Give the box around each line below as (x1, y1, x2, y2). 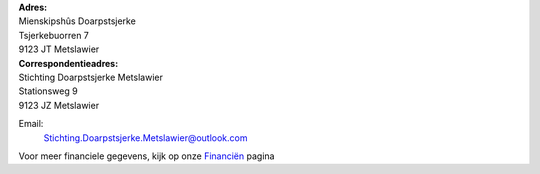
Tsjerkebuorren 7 (18, 29, 90, 41)
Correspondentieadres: (18, 57, 119, 69)
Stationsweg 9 (18, 85, 79, 97)
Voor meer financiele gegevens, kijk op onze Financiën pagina (18, 150, 275, 162)
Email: (18, 118, 44, 130)
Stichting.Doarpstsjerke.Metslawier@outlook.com (43, 131, 248, 144)
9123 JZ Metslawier (18, 99, 100, 111)
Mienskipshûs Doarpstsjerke (18, 15, 137, 27)
